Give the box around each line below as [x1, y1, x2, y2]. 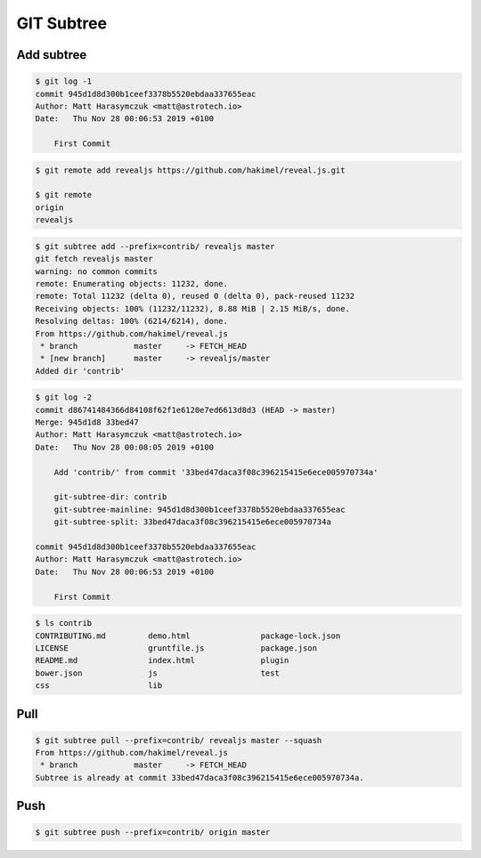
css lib [35, 681, 163, 691]
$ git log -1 [35, 77, 93, 86]
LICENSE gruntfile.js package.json [35, 643, 318, 653]
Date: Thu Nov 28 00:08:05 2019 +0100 [35, 441, 214, 452]
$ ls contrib [35, 619, 93, 628]
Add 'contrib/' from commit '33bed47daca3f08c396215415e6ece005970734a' [53, 467, 379, 477]
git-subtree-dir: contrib [53, 492, 167, 502]
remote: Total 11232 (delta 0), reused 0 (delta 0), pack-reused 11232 [35, 291, 355, 302]
